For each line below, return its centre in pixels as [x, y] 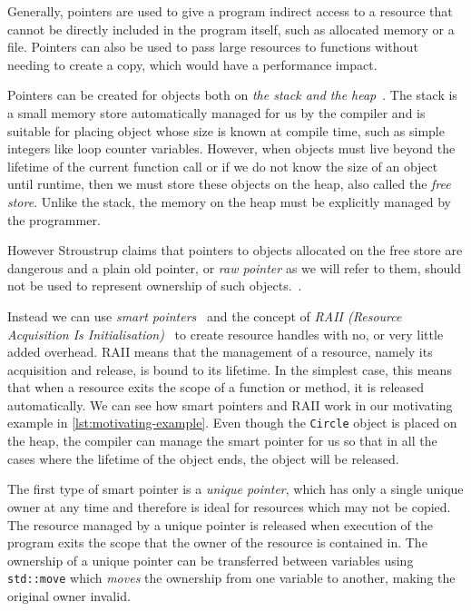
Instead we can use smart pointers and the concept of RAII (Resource [205, 315]
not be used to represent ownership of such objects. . [155, 286]
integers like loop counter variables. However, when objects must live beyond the [231, 148]
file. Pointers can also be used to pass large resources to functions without [213, 47]
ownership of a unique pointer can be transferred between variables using [211, 560]
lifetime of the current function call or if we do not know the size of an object [223, 166]
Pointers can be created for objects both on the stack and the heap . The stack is [232, 95]
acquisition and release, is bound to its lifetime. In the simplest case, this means [230, 369]
